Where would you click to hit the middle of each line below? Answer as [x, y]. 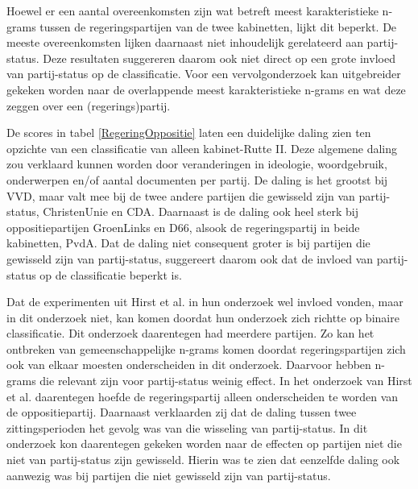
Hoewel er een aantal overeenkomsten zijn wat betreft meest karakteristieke [192, 10]
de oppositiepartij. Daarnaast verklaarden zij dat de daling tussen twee [182, 412]
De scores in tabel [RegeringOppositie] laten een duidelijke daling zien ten [189, 133]
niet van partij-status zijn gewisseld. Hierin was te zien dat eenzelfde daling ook [203, 460]
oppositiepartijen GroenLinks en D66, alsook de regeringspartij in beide [183, 227]
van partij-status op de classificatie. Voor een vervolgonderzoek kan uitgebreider [204, 74]
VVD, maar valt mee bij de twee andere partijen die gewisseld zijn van [181, 195]
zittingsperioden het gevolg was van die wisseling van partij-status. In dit [187, 427]
